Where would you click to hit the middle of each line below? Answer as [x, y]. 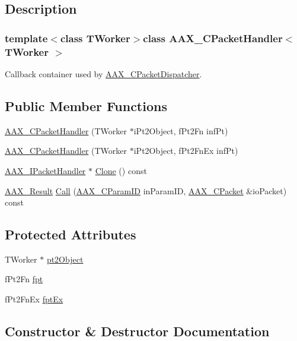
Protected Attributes [71, 234]
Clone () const [121, 170]
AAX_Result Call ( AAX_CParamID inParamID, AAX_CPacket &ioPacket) [146, 190]
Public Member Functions [86, 105]
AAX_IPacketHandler [45, 170]
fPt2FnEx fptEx [34, 299]
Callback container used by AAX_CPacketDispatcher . [103, 73]
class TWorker [95, 38]
